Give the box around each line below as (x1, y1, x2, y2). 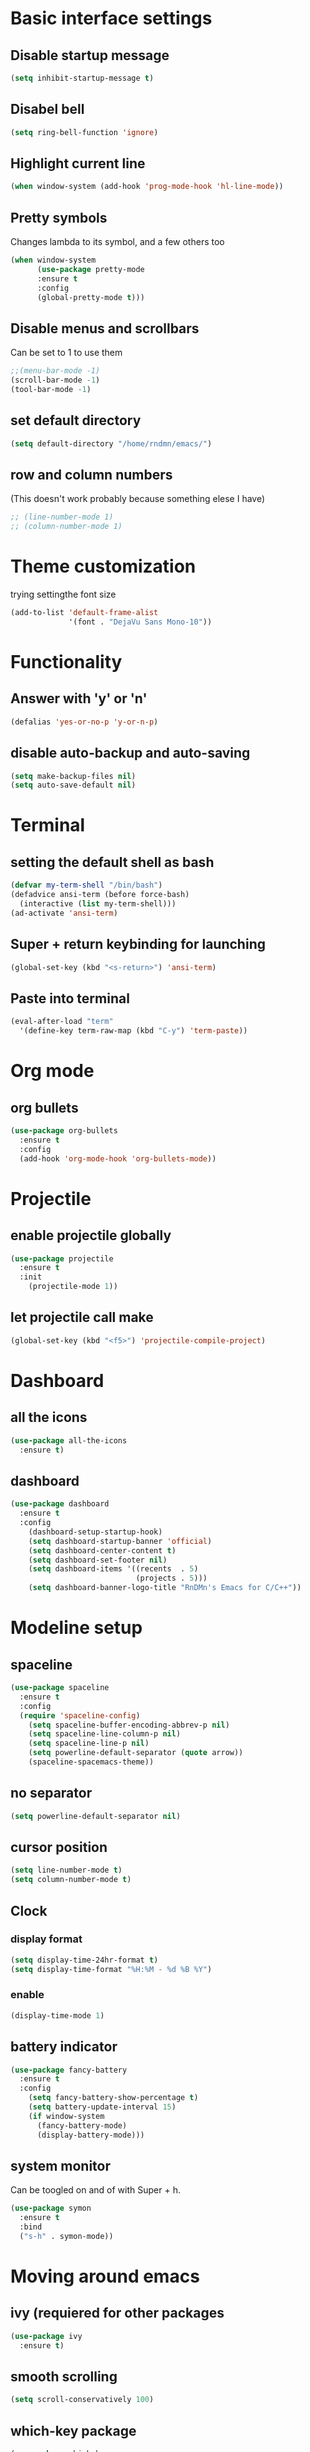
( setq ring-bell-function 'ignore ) (10, 127, 159, 137)
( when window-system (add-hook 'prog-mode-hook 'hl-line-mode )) (10, 182, 284, 192)
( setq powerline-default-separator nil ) (10, 1811, 182, 1821)
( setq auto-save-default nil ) (10, 780, 137, 791)
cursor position (10, 1838, 108, 1856)
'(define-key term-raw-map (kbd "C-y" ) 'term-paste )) (19, 1026, 248, 1036)
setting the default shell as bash (10, 853, 215, 871)
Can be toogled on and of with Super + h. (10, 2184, 181, 2196)
